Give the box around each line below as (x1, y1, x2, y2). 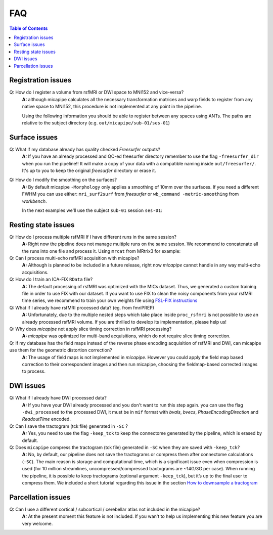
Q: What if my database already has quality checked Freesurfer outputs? (9, 146, 160, 152)
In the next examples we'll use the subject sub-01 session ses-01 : (22, 207, 163, 213)
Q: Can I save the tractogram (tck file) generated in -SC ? (9, 423, 128, 429)
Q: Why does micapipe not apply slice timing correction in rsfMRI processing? (9, 326, 172, 332)
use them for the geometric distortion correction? (9, 347, 112, 353)
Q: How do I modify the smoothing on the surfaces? (9, 177, 117, 183)
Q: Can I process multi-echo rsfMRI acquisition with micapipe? (9, 255, 140, 261)
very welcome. (22, 520, 53, 526)
